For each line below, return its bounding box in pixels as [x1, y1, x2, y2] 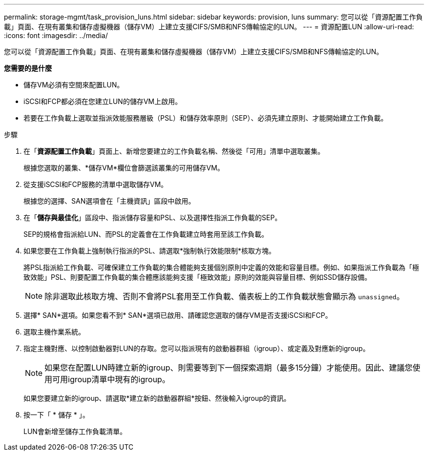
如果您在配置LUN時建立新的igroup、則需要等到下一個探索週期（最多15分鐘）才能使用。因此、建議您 [44, 363, 413, 372]
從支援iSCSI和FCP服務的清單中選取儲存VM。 [23, 180, 168, 188]
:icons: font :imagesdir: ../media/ [4, 31, 108, 40]
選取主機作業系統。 [23, 328, 85, 336]
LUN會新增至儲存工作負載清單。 [23, 427, 127, 435]
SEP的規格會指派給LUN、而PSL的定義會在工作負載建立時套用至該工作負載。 [23, 230, 269, 238]
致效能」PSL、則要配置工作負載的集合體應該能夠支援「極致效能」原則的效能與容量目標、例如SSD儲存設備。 [23, 273, 371, 281]
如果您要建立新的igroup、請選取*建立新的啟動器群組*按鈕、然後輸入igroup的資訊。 [23, 394, 291, 402]
